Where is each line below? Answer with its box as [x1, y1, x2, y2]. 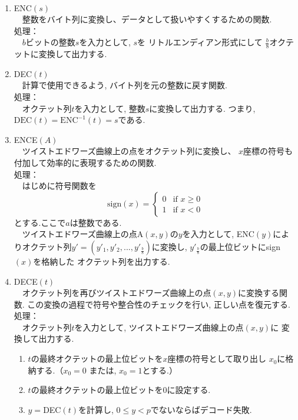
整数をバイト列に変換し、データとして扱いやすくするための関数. [22, 13, 272, 25]
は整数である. [69, 216, 122, 228]
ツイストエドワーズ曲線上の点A [22, 228, 144, 240]
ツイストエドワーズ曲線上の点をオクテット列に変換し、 [22, 145, 236, 157]
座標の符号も [243, 145, 293, 157]
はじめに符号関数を [22, 179, 97, 192]
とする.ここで [14, 216, 66, 228]
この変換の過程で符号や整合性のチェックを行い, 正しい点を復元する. [27, 298, 290, 310]
